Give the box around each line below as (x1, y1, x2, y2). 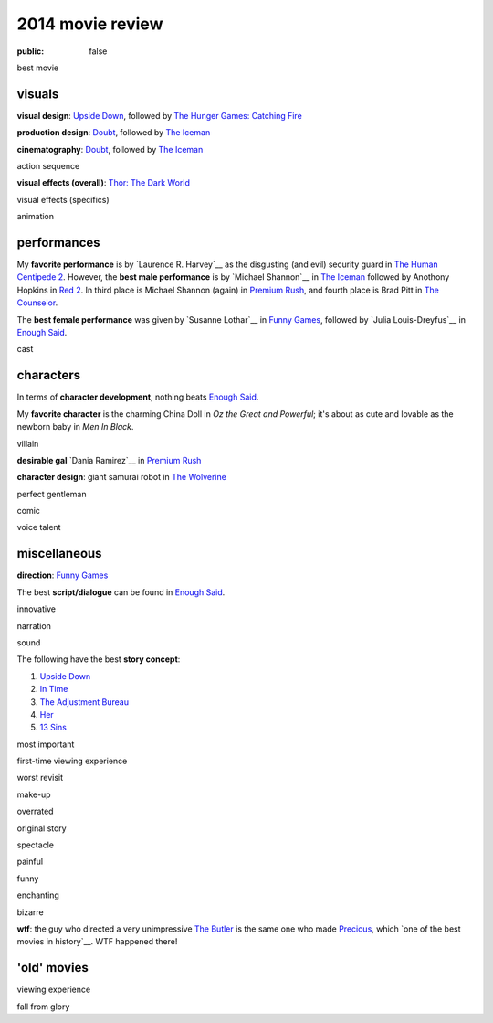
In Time (39, 684, 68, 695)
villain (16, 438, 39, 449)
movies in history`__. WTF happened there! (16, 936, 178, 947)
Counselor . (16, 297, 58, 308)
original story (16, 823, 68, 834)
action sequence (16, 161, 80, 172)
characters (16, 368, 81, 383)
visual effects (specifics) (16, 194, 110, 205)
